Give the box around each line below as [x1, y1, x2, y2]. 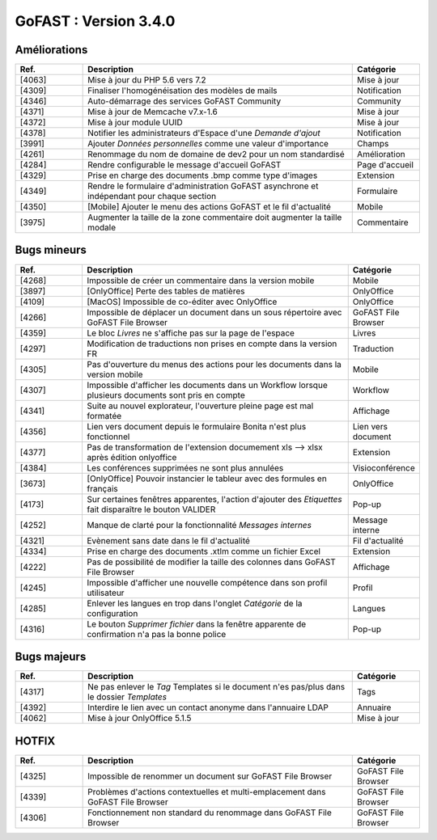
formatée [86, 410, 122, 421]
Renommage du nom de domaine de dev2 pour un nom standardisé [87, 149, 345, 160]
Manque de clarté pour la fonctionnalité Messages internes [86, 519, 312, 530]
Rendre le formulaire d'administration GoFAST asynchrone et [87, 180, 319, 192]
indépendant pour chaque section [87, 191, 217, 202]
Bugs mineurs [15, 243, 87, 257]
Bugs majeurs [15, 650, 87, 663]
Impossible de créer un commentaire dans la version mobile [86, 275, 315, 286]
